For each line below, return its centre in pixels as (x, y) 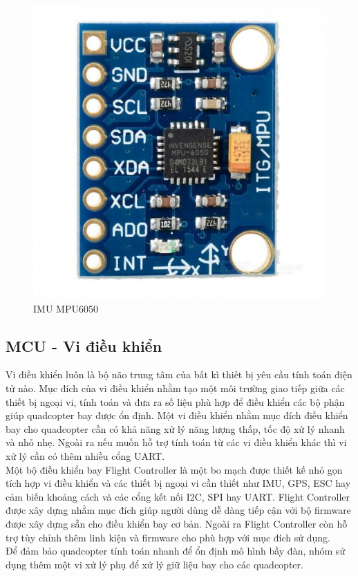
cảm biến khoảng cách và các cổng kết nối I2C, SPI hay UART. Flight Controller (178, 496)
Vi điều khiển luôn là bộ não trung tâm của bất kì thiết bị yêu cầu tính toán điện (179, 374)
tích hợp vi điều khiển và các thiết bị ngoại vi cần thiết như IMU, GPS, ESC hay (178, 483)
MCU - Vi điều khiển (84, 345)
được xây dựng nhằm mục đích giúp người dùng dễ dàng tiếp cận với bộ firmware (178, 510)
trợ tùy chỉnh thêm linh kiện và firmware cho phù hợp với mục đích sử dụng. (168, 537)
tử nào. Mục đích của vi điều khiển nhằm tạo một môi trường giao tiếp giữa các (175, 388)
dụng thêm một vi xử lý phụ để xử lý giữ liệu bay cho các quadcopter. (154, 564)
